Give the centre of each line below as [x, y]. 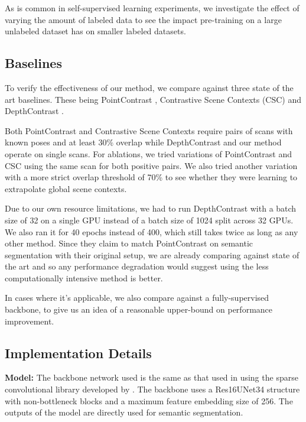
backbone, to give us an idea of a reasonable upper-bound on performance [139, 309]
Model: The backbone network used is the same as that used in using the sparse [152, 377]
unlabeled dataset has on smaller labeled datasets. [95, 31]
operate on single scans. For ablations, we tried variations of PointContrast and [149, 153]
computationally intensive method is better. [84, 277]
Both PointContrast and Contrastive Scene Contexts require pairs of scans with [149, 130]
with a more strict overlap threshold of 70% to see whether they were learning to [151, 177]
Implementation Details [78, 353]
